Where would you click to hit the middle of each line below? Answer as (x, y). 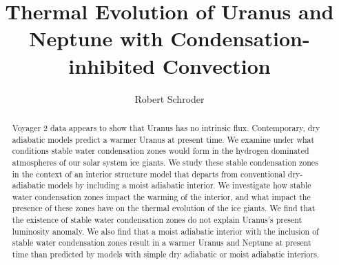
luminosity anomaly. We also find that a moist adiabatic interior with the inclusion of (165, 231)
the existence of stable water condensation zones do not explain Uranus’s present (157, 220)
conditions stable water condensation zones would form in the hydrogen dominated (161, 151)
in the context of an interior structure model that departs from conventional (148, 174)
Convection (216, 65)
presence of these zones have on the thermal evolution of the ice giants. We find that (164, 208)
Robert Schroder (169, 98)
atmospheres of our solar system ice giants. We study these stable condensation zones (165, 162)
